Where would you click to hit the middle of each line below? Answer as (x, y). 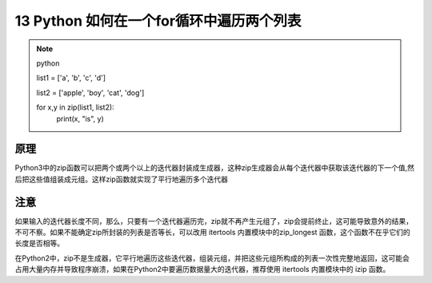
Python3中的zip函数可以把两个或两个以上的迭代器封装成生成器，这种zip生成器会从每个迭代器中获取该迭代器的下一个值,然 (215, 168)
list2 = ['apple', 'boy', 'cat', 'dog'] (90, 93)
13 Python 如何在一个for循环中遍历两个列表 (158, 21)
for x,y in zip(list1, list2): (76, 107)
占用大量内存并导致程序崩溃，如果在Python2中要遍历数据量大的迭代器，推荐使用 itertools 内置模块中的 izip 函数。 (202, 269)
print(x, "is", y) (80, 118)
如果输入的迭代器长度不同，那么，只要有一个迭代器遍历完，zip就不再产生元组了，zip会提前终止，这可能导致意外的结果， (214, 221)
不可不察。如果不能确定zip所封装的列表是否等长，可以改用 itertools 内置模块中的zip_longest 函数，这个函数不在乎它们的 (213, 233)
